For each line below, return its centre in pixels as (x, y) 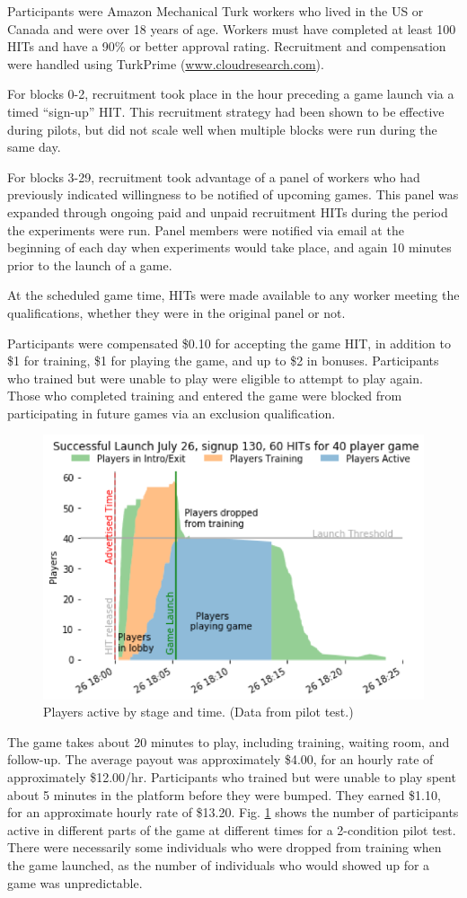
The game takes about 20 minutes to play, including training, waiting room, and (229, 741)
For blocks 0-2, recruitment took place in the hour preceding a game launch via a (231, 94)
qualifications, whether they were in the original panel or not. (176, 312)
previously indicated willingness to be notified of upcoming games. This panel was (233, 194)
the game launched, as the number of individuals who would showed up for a (219, 864)
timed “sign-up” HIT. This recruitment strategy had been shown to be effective (226, 111)
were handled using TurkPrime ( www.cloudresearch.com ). (166, 63)
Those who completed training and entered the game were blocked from (205, 396)
